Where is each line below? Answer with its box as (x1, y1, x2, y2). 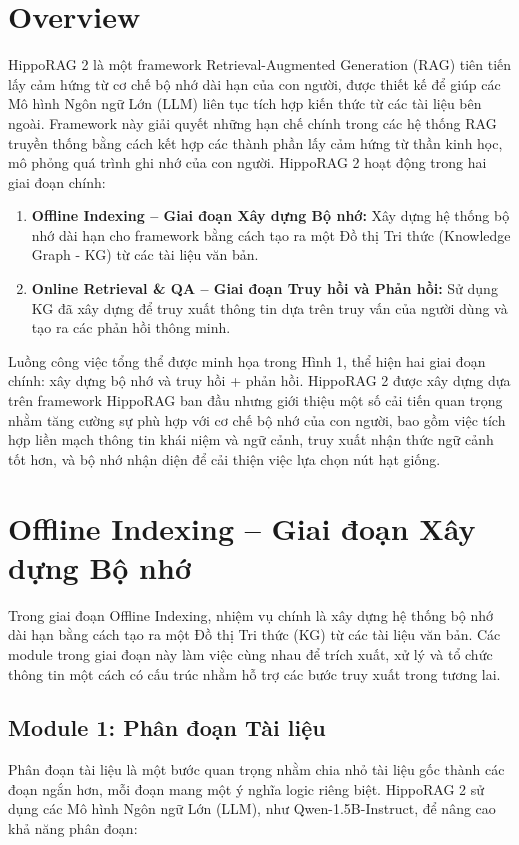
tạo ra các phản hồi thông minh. (31, 317, 231, 338)
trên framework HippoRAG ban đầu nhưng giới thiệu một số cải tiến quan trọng (8, 390, 503, 411)
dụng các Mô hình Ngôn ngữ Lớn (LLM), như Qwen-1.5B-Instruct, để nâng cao (8, 798, 496, 819)
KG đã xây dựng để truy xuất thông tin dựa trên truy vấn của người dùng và (31, 297, 508, 318)
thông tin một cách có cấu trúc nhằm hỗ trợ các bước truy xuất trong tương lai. (8, 663, 501, 684)
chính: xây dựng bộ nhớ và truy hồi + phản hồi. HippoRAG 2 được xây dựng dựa (8, 370, 511, 391)
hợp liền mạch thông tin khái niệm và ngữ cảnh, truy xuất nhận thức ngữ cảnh (8, 429, 494, 450)
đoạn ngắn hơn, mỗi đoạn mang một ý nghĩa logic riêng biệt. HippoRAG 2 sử (8, 778, 485, 799)
